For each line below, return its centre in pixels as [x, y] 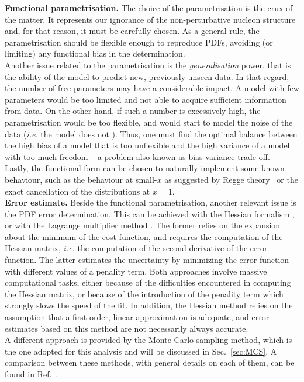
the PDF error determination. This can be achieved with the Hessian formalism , [150, 213]
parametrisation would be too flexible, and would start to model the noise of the [149, 122]
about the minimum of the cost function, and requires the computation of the [144, 236]
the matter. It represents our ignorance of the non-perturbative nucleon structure [150, 19]
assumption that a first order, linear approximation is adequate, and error [137, 317]
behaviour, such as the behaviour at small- [81, 179]
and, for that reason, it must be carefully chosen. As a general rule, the [132, 31]
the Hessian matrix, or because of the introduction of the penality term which [144, 294]
